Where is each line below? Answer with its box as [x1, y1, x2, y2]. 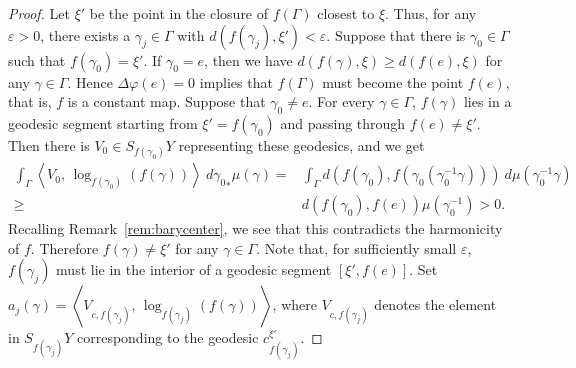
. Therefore [30, 237, 99, 258]
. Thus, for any [385, 3, 477, 23]
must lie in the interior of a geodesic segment [56, 259, 332, 280]
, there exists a [40, 24, 131, 45]
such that [8, 49, 66, 70]
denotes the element [374, 294, 497, 315]
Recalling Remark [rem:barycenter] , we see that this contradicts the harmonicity [8, 218, 503, 239]
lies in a [463, 91, 512, 112]
